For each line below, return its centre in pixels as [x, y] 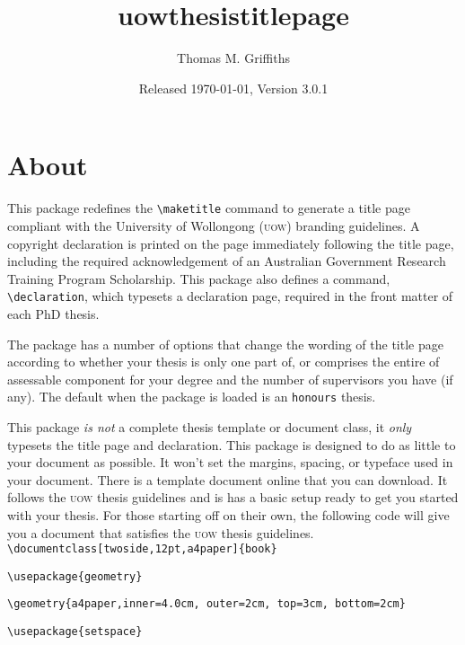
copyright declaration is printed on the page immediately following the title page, [231, 243]
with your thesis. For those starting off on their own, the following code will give [228, 514]
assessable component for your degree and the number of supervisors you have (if [230, 379]
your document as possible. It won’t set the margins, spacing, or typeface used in [230, 462]
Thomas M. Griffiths [233, 58]
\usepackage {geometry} [75, 576]
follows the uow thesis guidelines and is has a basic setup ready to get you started [233, 497]
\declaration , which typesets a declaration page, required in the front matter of [230, 296]
